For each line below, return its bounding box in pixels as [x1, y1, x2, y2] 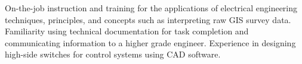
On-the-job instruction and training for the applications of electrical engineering [5, 2, 298, 14]
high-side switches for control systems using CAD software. [5, 48, 221, 60]
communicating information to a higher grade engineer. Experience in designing [5, 36, 296, 49]
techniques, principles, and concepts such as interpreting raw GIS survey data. [5, 13, 291, 25]
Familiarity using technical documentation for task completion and [5, 25, 249, 37]
